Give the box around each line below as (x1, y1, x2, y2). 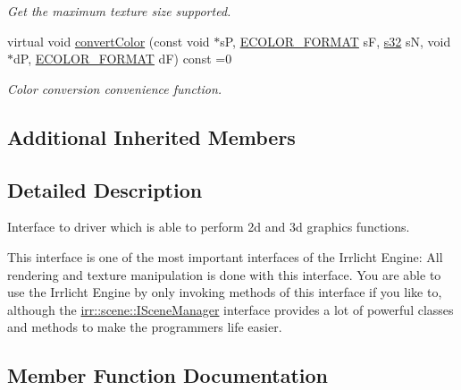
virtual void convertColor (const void (7, 31, 210, 50)
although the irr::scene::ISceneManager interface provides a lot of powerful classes (7, 300, 454, 318)
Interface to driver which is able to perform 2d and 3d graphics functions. (7, 217, 410, 236)
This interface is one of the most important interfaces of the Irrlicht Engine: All (7, 247, 443, 266)
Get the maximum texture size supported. (7, 2, 231, 20)
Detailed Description (7, 175, 203, 203)
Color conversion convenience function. (7, 79, 222, 97)
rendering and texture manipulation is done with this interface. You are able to (7, 265, 441, 284)
